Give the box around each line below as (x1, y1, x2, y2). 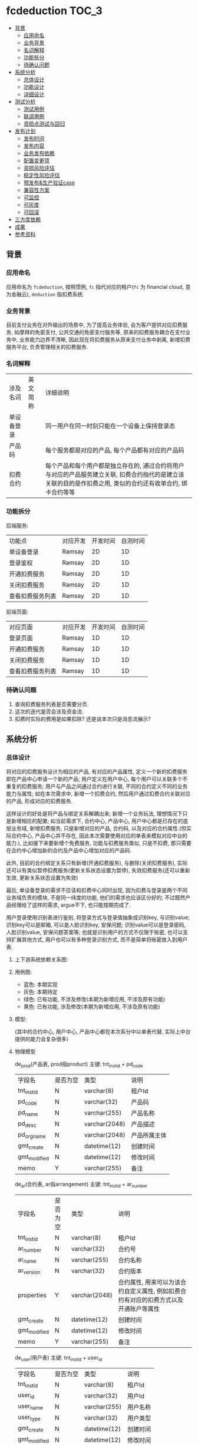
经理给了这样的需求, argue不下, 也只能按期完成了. (11, 901, 131, 908)
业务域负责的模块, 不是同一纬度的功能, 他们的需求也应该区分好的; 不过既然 (6, 894, 186, 901)
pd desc (17, 1119, 37, 1129)
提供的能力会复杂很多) (14, 1035, 69, 1042)
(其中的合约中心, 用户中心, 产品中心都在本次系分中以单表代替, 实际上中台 (14, 1028, 191, 1035)
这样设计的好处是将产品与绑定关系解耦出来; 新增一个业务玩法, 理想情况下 (6, 810, 183, 817)
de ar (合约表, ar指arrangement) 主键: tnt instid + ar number (14, 1180, 148, 1189)
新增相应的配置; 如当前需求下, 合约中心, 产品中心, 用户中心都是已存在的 (11, 817, 184, 824)
